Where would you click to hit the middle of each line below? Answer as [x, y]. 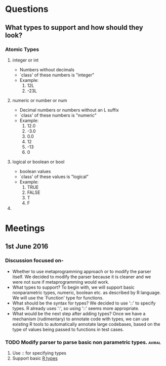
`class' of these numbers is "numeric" [58, 115]
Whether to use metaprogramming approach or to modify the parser [82, 271]
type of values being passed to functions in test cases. [68, 329]
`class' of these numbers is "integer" [57, 75]
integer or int [25, 60]
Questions [27, 9]
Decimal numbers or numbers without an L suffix [69, 110]
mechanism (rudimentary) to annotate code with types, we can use [81, 319]
